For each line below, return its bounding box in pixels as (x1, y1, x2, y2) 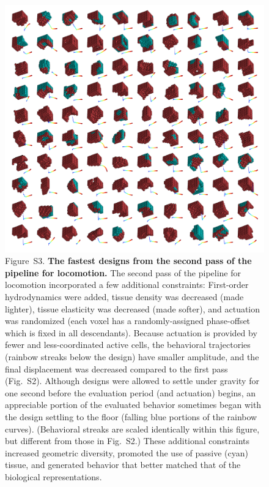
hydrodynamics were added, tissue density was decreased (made (5, 290, 244, 303)
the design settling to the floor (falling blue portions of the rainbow (5, 410, 257, 423)
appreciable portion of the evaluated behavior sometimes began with (5, 398, 262, 411)
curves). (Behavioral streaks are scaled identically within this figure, (5, 422, 260, 435)
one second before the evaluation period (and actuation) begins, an (5, 386, 256, 399)
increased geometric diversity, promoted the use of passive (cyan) (5, 446, 248, 459)
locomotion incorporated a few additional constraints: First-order (5, 278, 249, 291)
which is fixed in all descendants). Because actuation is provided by (5, 326, 257, 339)
